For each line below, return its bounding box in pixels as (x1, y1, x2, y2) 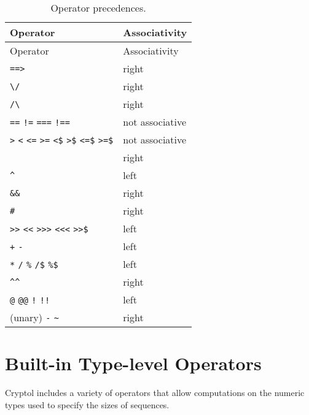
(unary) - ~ (10, 310, 59, 324)
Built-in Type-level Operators (5, 351, 262, 376)
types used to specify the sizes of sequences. (5, 398, 170, 411)
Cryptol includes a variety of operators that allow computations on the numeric (5, 386, 305, 399)
